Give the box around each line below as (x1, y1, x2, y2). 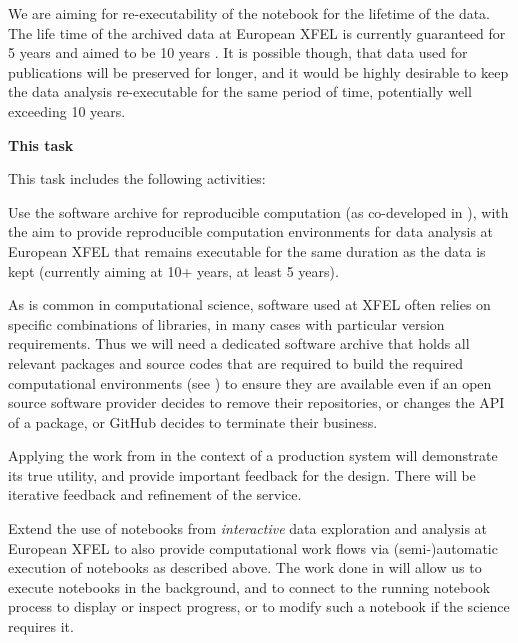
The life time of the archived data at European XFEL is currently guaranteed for (8, 22, 506, 43)
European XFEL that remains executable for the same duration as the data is (8, 240, 486, 261)
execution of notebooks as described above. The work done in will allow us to (8, 557, 482, 578)
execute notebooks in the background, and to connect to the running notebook (8, 576, 491, 597)
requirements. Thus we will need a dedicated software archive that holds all (8, 333, 470, 354)
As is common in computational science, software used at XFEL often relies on (8, 294, 491, 315)
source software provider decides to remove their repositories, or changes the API (8, 392, 505, 413)
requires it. (8, 616, 74, 637)
